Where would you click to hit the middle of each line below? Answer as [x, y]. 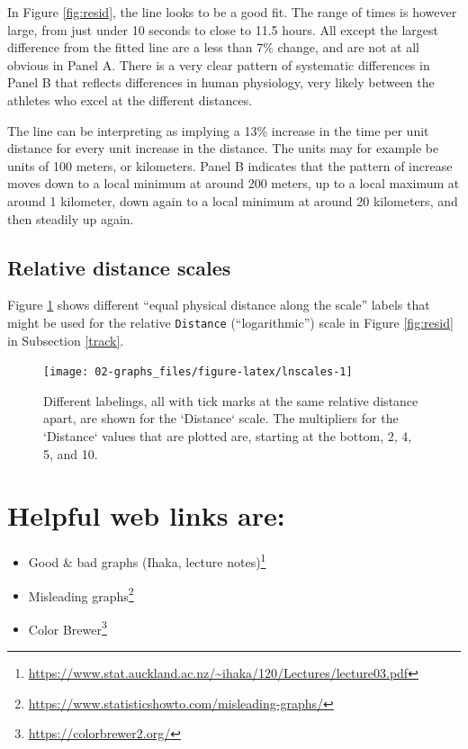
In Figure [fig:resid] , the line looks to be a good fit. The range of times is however [232, 12]
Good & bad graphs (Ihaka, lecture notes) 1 [147, 560]
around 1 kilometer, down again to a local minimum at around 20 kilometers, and [233, 200]
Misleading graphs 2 [81, 594]
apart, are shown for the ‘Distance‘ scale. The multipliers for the [221, 418]
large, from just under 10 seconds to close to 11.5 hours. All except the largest [223, 29]
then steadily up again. [71, 218]
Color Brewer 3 [67, 627]
